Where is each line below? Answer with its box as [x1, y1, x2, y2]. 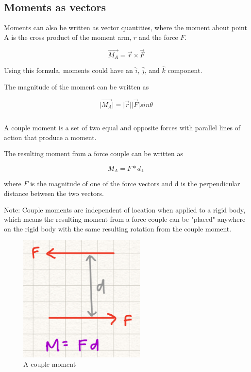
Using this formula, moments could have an [4, 65, 133, 75]
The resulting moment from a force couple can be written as [4, 148, 183, 159]
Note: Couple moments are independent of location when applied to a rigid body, [4, 204, 246, 214]
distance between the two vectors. [4, 188, 104, 198]
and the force [139, 32, 178, 42]
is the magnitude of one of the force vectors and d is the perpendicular [30, 178, 240, 189]
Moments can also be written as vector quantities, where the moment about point [4, 22, 247, 33]
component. [167, 65, 202, 75]
